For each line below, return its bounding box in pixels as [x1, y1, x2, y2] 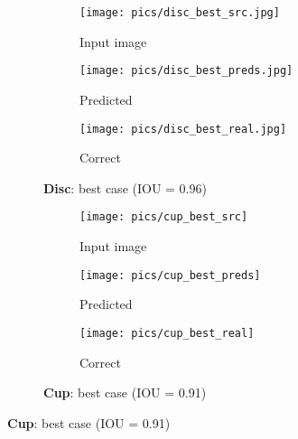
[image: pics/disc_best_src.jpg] [79, 6, 280, 19]
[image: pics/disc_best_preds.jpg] [79, 64, 293, 78]
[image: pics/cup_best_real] [79, 326, 255, 340]
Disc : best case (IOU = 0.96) [43, 178, 207, 197]
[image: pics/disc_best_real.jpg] [79, 122, 287, 135]
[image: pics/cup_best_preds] [79, 268, 261, 282]
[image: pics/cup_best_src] [79, 210, 248, 224]
